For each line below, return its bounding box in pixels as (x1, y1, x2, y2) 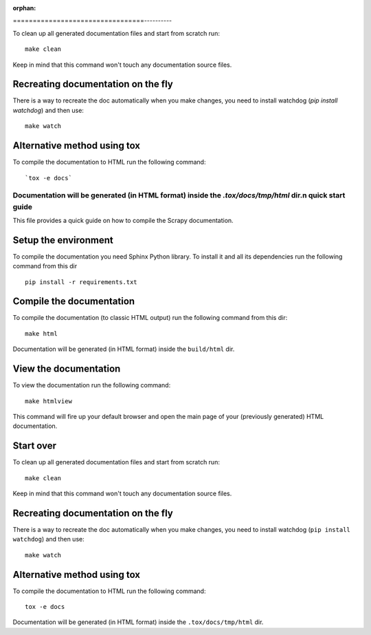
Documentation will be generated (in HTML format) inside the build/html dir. (12, 345, 235, 354)
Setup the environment (12, 234, 113, 246)
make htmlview (25, 397, 72, 405)
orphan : (12, 4, 36, 12)
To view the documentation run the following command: (12, 381, 171, 389)
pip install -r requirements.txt (25, 278, 137, 286)
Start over (12, 440, 57, 452)
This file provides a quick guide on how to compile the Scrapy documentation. (12, 216, 234, 224)
